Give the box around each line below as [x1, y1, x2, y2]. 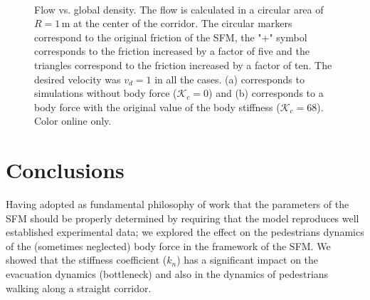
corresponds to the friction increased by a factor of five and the [34, 43, 310, 58]
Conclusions [6, 155, 125, 185]
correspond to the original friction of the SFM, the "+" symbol [34, 29, 307, 44]
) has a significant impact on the [176, 252, 319, 267]
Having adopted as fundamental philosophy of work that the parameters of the [6, 197, 349, 212]
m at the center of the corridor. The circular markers [61, 16, 292, 31]
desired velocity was [34, 71, 121, 86]
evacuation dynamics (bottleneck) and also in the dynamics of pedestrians [6, 267, 329, 281]
